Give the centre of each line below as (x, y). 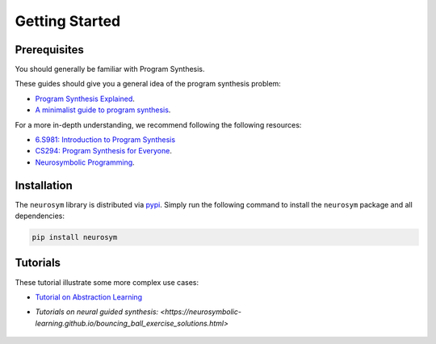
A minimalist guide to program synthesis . (103, 110)
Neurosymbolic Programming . (85, 162)
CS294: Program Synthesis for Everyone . (104, 151)
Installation (44, 185)
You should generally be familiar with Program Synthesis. (110, 69)
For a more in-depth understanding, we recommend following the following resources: (158, 124)
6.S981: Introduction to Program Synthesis (105, 140)
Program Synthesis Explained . (85, 99)
